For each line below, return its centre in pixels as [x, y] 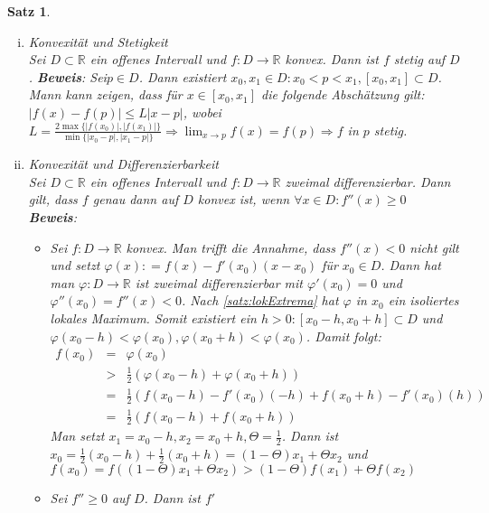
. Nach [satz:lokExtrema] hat [260, 300]
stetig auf [419, 59]
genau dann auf [136, 199]
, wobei [202, 112]
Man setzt [77, 436]
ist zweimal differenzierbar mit [219, 282]
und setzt [75, 265]
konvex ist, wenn [244, 199]
